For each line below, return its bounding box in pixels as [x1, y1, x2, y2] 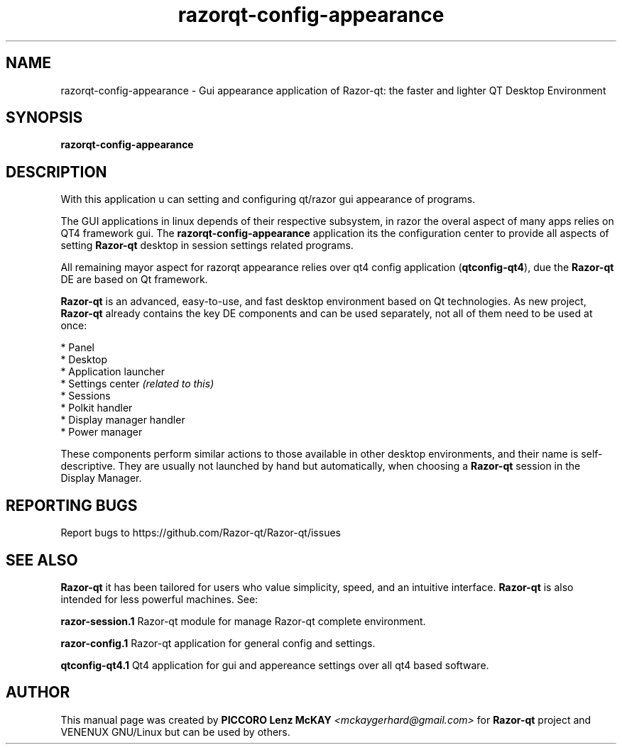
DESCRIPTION [6, 162, 107, 181]
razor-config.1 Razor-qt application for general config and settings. [60, 636, 376, 649]
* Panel [60, 341, 94, 354]
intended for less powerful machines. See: [60, 592, 258, 605]
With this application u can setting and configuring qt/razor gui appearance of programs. [60, 193, 476, 206]
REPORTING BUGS [6, 496, 138, 514]
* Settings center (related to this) [60, 377, 214, 390]
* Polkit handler [60, 402, 133, 414]
